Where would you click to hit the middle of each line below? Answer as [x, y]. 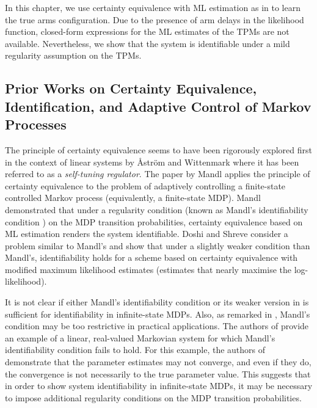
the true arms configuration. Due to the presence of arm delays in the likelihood [155, 19]
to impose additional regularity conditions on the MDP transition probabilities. [153, 397]
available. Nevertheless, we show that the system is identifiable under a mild [148, 43]
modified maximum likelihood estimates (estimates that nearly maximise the [148, 269]
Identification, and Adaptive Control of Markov [158, 106]
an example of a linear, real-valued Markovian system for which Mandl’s [140, 337]
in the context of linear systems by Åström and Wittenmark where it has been [152, 162]
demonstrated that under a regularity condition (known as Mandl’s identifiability [157, 209]
